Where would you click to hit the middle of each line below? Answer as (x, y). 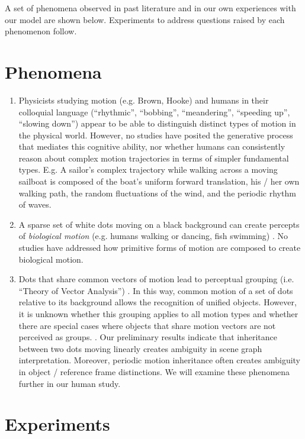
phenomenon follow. (41, 31)
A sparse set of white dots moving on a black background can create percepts (159, 224)
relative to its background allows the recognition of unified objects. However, (158, 302)
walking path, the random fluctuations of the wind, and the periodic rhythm (157, 193)
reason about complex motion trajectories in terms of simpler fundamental (154, 158)
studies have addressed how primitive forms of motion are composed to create (160, 248)
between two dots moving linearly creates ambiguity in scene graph (140, 348)
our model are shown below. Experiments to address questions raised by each (145, 19)
